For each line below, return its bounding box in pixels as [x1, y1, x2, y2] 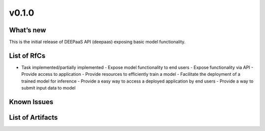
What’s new [9, 26, 46, 34]
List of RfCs [9, 51, 46, 60]
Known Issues [9, 98, 53, 106]
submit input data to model [21, 85, 76, 91]
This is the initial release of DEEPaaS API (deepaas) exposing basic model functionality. [9, 39, 186, 45]
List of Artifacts [9, 113, 58, 122]
